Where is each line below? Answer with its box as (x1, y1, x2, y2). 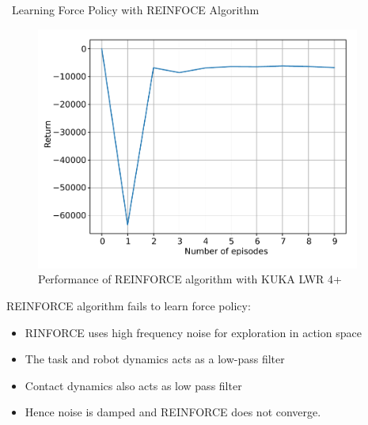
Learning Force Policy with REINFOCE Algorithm (12, 2, 260, 17)
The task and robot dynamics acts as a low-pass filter (25, 351, 285, 367)
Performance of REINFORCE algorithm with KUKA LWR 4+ (38, 271, 342, 287)
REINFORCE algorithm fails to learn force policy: (6, 297, 251, 313)
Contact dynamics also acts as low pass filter (25, 377, 242, 393)
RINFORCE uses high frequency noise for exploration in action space (25, 324, 362, 340)
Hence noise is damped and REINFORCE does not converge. (25, 404, 321, 420)
